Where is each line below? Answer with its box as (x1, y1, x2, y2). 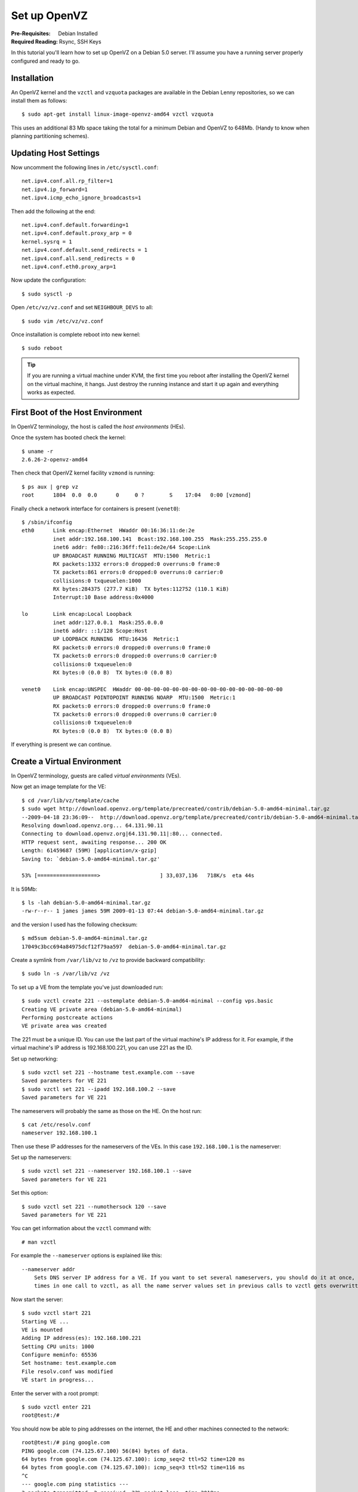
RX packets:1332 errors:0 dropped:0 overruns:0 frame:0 (53, 560, 220, 567)
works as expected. (27, 389, 76, 396)
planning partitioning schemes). (11, 132, 89, 140)
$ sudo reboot (21, 345, 63, 352)
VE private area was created (21, 1022, 107, 1029)
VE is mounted (21, 1326, 63, 1333)
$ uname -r (21, 448, 54, 455)
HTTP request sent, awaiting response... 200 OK (21, 839, 166, 846)
